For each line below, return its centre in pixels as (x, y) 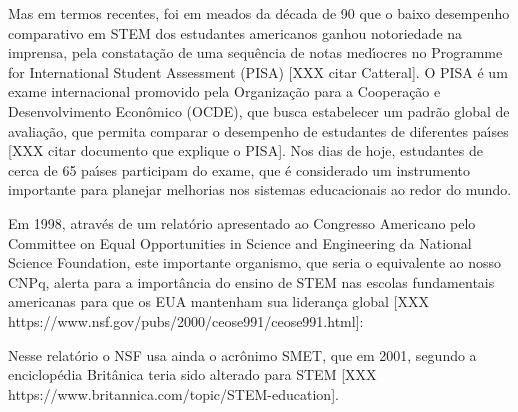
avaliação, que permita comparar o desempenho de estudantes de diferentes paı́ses (258, 130)
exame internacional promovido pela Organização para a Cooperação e (224, 91)
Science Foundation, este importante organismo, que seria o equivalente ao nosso (255, 262)
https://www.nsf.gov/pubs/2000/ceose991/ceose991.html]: (186, 320)
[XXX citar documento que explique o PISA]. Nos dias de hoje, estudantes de (245, 150)
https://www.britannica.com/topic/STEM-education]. (173, 393)
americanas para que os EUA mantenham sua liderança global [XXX (218, 301)
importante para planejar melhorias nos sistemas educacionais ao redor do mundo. (260, 189)
